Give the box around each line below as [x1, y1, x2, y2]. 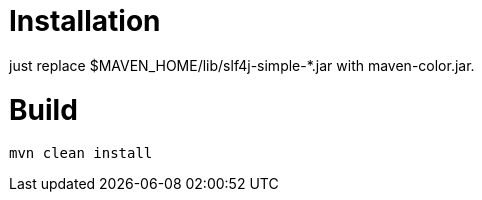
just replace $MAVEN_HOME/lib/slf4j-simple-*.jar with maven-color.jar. [9, 56, 475, 74]
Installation [9, 4, 161, 38]
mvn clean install [9, 145, 153, 162]
